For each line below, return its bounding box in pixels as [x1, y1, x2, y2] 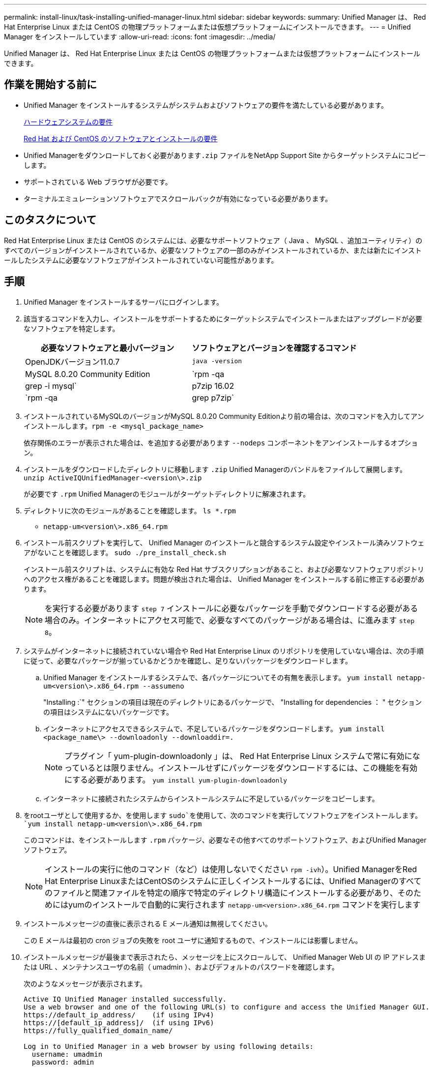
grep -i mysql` [25, 380, 77, 391]
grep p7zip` [192, 392, 234, 403]
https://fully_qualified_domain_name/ [24, 1026, 173, 1035]
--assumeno [143, 682, 184, 690]
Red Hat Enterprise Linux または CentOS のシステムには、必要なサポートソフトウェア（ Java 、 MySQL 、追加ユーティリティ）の [4, 236, 423, 245]
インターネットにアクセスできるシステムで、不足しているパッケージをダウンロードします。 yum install [43, 724, 385, 733]
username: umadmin [31, 1050, 103, 1058]
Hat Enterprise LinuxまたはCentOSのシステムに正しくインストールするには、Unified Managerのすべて [45, 876, 422, 886]
